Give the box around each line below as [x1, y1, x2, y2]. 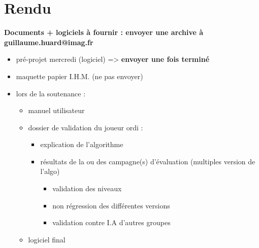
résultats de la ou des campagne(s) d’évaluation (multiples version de [40, 156, 255, 166]
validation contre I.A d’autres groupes [52, 217, 171, 228]
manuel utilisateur [28, 105, 85, 116]
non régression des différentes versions [52, 200, 170, 210]
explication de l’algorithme [40, 139, 123, 150]
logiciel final [28, 234, 66, 244]
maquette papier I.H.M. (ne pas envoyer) [16, 70, 143, 81]
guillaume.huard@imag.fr [4, 37, 93, 47]
